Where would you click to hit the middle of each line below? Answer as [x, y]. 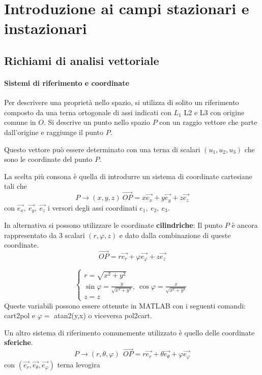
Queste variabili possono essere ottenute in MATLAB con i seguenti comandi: [125, 305]
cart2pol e [20, 315]
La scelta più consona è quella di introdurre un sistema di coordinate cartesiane [128, 176]
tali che [16, 186]
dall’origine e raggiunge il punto [54, 132]
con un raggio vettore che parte [208, 122]
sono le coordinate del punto [48, 159]
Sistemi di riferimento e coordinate [67, 82]
